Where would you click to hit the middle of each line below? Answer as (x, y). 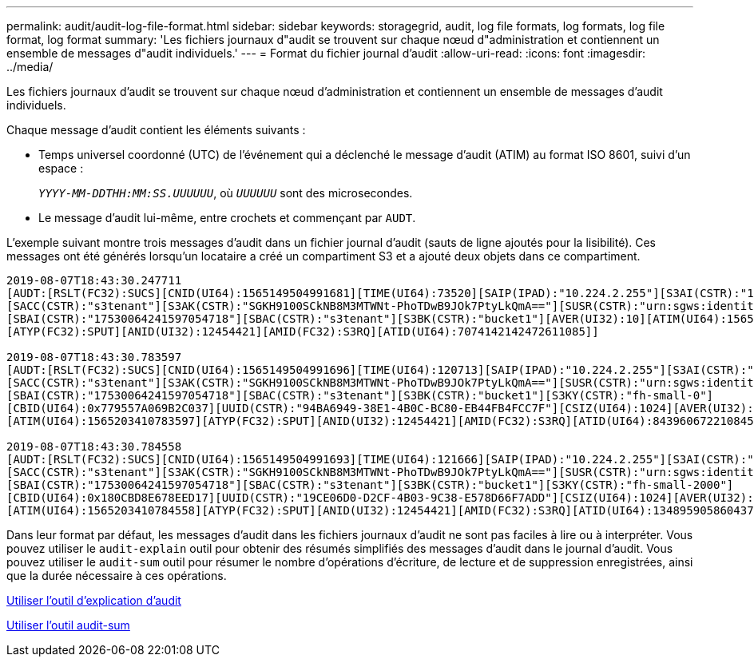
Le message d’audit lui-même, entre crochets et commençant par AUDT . (227, 218)
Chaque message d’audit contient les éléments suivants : (156, 130)
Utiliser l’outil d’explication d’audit (94, 600)
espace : (61, 168)
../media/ (30, 67)
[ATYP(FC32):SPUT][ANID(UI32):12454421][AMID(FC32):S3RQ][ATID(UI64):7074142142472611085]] (303, 331)
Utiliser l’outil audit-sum (68, 625)
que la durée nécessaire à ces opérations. (117, 576)
